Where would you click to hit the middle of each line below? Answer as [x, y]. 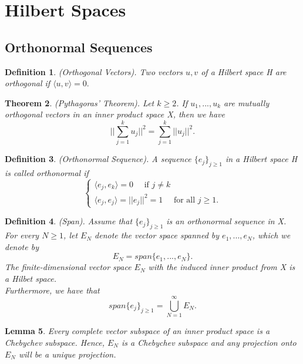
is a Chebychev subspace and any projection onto [209, 342]
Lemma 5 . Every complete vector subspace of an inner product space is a [137, 331]
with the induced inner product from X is [222, 267]
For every [22, 235]
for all [184, 200]
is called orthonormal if [47, 172]
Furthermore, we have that [52, 290]
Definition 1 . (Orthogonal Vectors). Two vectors [94, 71]
